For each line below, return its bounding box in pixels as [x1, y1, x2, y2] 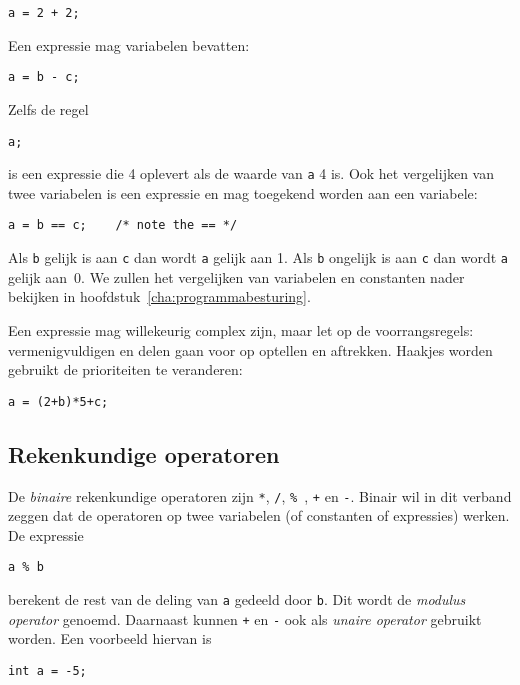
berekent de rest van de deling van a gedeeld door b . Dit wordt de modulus [8, 589, 466, 610]
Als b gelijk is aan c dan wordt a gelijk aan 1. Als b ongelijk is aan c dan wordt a [8, 247, 509, 268]
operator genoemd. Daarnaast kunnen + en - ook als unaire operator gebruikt [8, 608, 482, 629]
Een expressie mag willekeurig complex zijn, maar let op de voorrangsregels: [8, 319, 474, 340]
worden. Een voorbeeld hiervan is [8, 628, 212, 649]
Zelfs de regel [8, 98, 89, 119]
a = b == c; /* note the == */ [8, 218, 238, 233]
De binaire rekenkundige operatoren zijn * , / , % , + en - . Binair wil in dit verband [8, 485, 512, 506]
